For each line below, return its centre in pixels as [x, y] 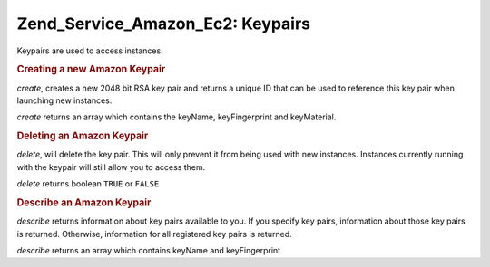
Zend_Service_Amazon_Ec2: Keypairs [163, 24]
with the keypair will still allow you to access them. [111, 167]
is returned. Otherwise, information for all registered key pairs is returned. [154, 234]
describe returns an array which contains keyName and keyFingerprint [149, 251]
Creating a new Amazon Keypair [91, 70]
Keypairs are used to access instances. [90, 51]
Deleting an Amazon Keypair [83, 136]
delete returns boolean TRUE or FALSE [88, 184]
